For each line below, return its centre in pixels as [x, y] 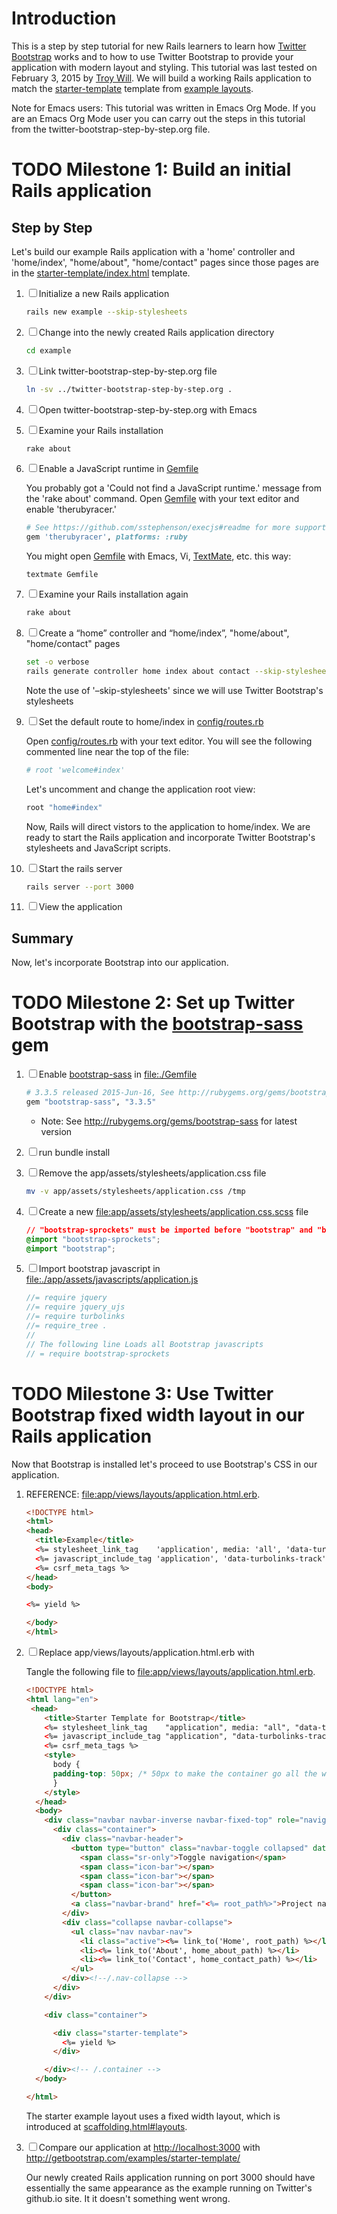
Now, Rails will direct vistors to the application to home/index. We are [168, 826]
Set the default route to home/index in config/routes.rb [151, 721]
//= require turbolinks [75, 1317]
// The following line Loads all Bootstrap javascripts [144, 1344]
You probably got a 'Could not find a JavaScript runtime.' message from [173, 488]
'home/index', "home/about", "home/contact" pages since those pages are [165, 262]
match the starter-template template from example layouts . [132, 88]
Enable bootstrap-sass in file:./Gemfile [118, 1074]
